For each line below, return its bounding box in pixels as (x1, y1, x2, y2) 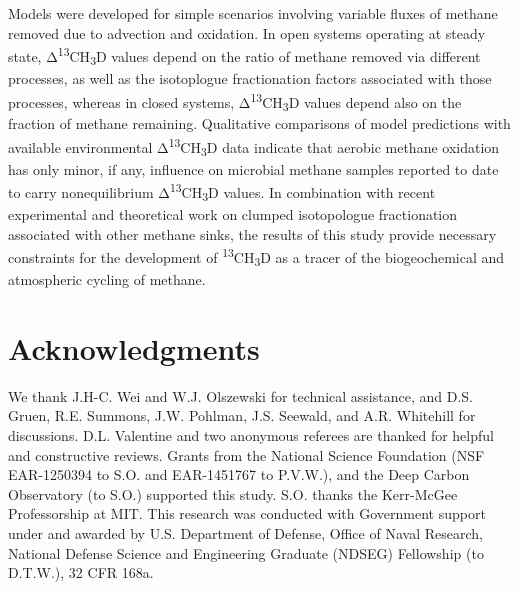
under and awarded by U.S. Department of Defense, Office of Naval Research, (8, 522, 483, 543)
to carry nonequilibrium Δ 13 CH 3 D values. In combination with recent (8, 179, 436, 205)
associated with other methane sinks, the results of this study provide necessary (8, 223, 497, 244)
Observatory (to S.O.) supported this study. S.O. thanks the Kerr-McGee (8, 483, 458, 504)
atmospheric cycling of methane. (8, 269, 206, 290)
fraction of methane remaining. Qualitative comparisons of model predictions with (8, 113, 511, 134)
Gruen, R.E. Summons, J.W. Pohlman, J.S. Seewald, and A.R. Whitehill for (8, 405, 476, 426)
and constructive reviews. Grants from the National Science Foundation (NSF (8, 444, 485, 465)
